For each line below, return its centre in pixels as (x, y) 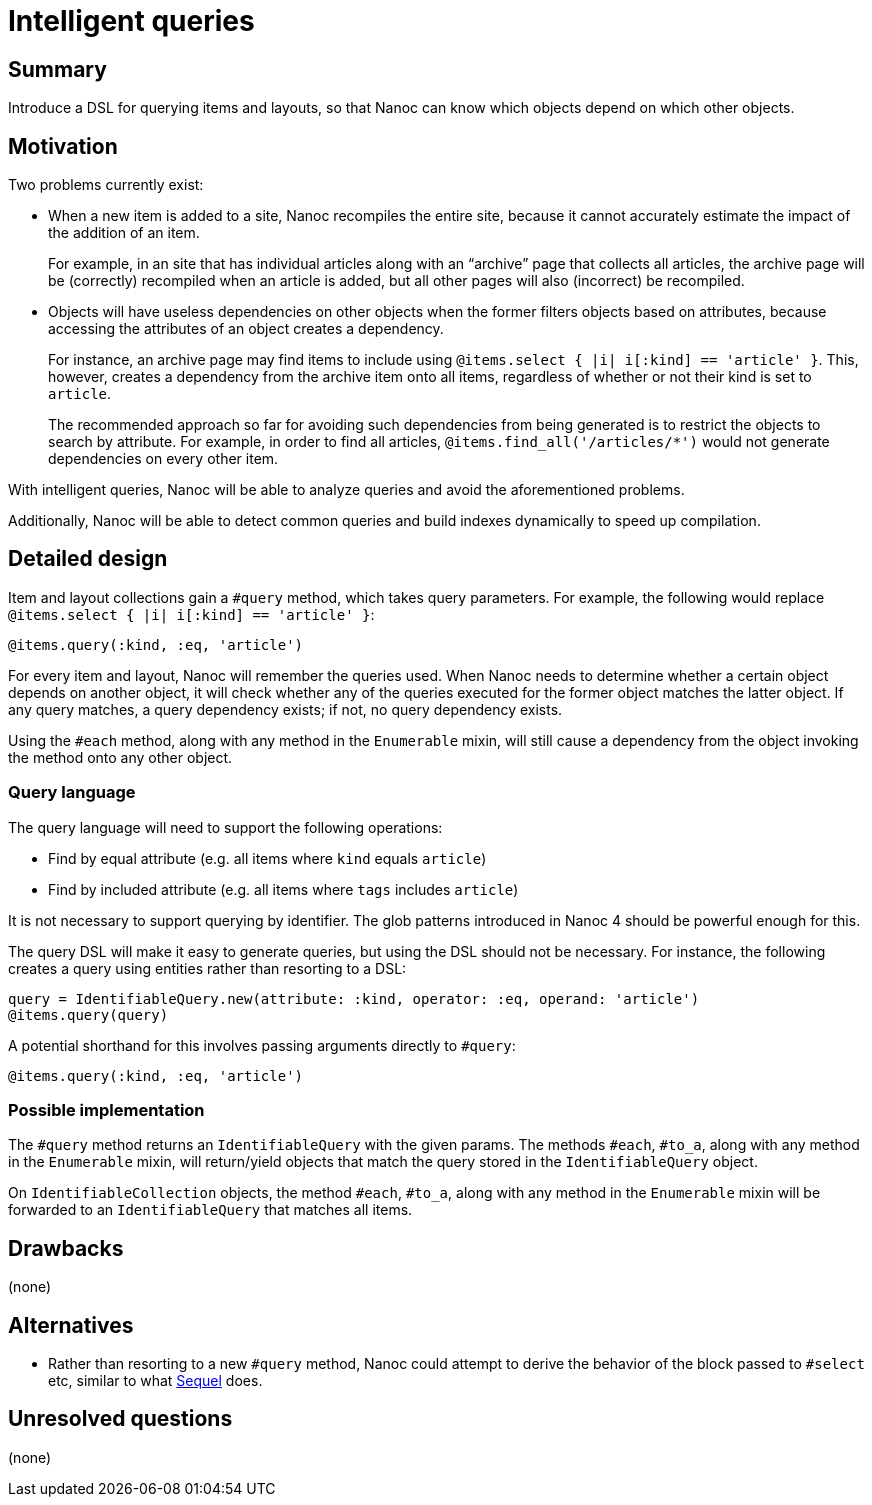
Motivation (63, 146)
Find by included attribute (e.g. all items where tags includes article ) (283, 889)
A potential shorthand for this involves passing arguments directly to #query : (262, 1045)
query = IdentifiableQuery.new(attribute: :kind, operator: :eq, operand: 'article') (354, 998)
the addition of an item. (124, 233)
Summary (57, 69)
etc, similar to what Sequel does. (155, 1381)
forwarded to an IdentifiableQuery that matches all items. (210, 1210)
